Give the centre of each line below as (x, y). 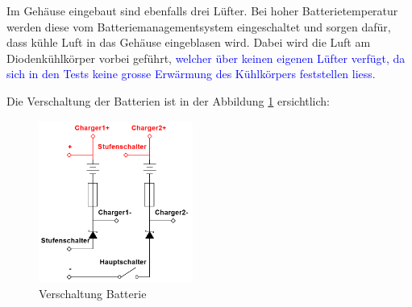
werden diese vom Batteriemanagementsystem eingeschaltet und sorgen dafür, (199, 26)
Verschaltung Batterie (93, 294)
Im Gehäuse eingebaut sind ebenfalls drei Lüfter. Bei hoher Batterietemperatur (202, 10)
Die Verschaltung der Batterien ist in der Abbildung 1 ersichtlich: (169, 100)
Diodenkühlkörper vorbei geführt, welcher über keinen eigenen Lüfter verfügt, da (206, 58)
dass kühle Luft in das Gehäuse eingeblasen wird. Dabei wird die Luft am (189, 42)
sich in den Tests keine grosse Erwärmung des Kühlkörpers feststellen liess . (191, 74)
